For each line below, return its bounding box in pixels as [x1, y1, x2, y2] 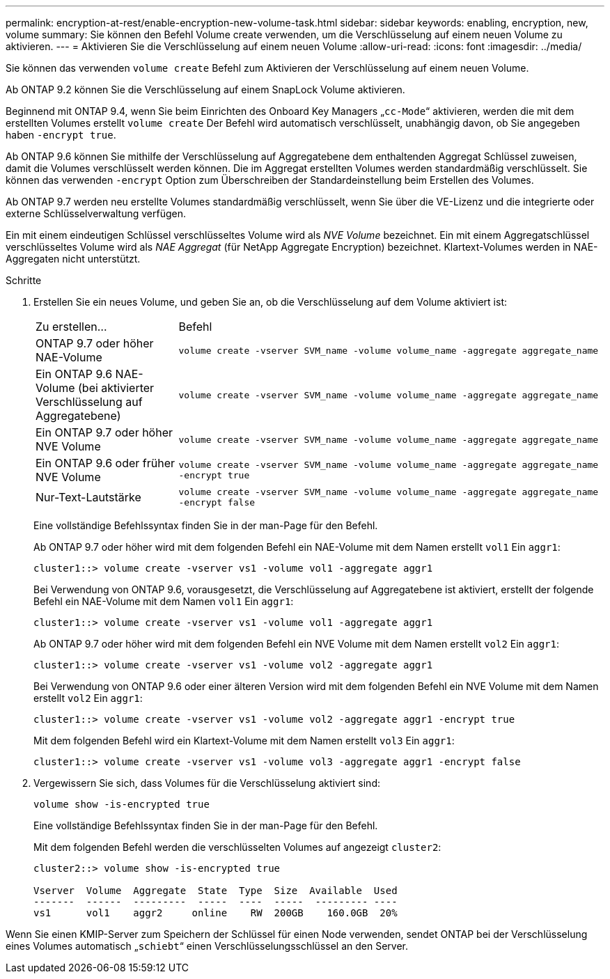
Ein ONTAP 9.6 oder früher [36, 456, 175, 470]
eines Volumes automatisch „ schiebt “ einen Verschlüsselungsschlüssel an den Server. [6, 940, 408, 952]
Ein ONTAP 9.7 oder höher [36, 425, 173, 439]
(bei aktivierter [78, 381, 155, 395]
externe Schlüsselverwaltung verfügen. [6, 207, 187, 219]
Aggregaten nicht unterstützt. [6, 253, 141, 265]
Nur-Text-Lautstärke [36, 490, 141, 504]
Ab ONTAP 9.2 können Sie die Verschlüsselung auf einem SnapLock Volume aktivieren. [6, 84, 405, 95]
